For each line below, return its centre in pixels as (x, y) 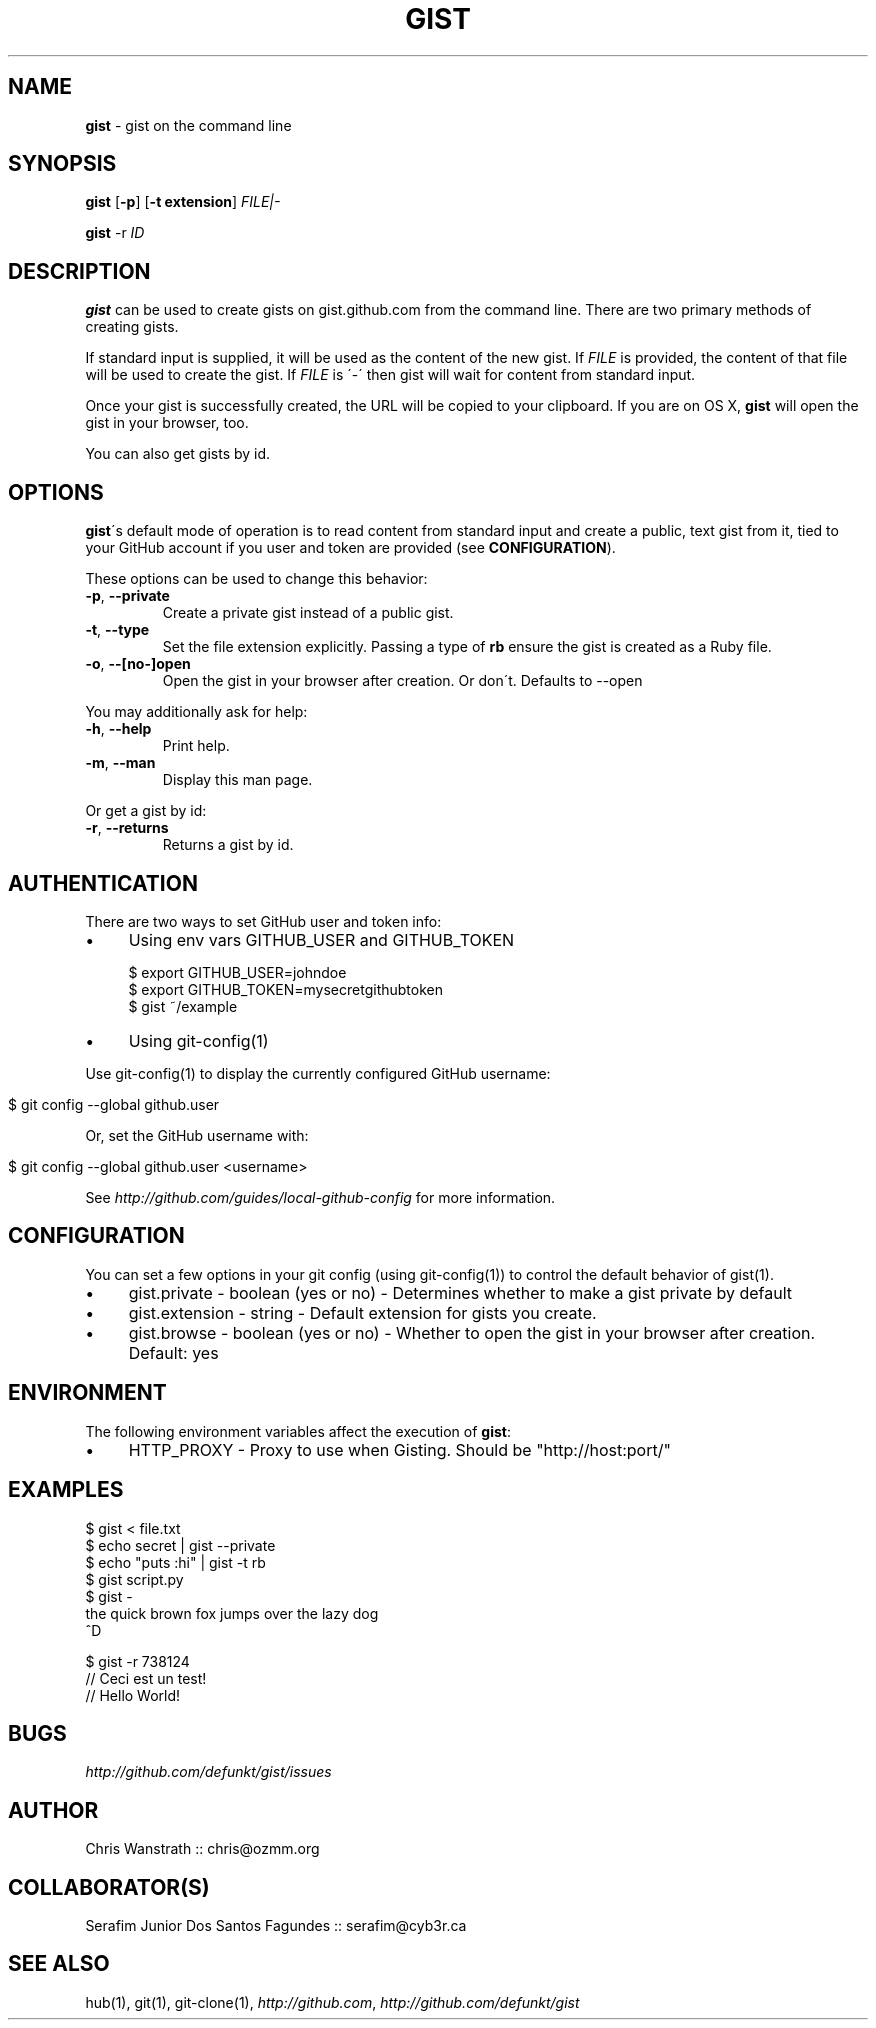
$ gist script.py (134, 1579)
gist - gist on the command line (188, 125)
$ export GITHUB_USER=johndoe (237, 972)
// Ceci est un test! (146, 1678)
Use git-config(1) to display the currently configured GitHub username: (318, 1073)
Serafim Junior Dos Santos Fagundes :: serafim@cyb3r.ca (276, 1926)
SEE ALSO (59, 1964)
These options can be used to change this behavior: (256, 579)
